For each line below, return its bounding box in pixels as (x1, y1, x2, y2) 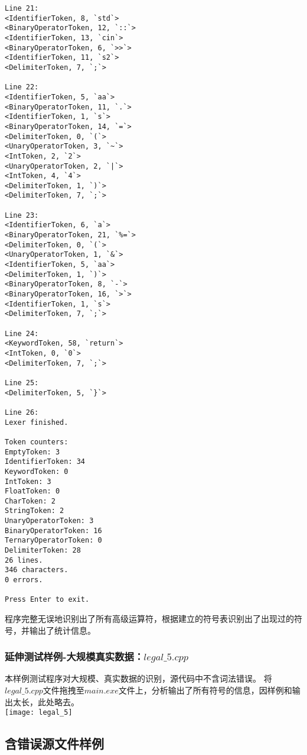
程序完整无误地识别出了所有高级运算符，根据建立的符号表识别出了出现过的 (5, 612, 294, 625)
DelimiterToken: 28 (5, 546, 81, 555)
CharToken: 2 (5, 496, 55, 505)
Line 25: (5, 378, 39, 387)
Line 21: (5, 4, 39, 12)
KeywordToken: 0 (5, 467, 68, 476)
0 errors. (5, 576, 43, 585)
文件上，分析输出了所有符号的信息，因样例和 (118, 684, 292, 696)
